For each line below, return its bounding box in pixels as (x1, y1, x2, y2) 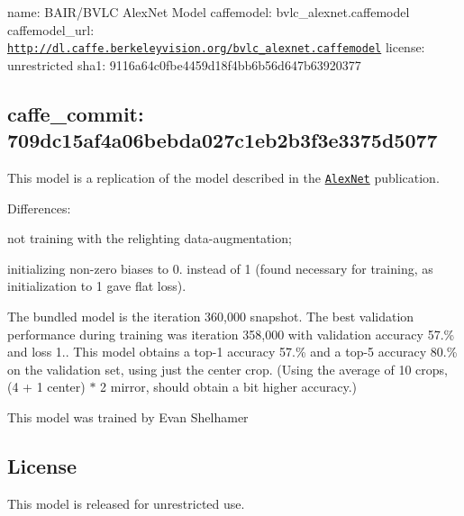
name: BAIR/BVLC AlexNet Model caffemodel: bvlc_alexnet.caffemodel (7, 3, 410, 21)
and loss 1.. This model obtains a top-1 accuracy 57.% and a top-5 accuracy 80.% (7, 342, 458, 361)
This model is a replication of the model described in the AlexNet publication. (7, 168, 440, 187)
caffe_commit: (7, 99, 144, 127)
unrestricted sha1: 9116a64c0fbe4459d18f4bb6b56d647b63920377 (7, 55, 361, 74)
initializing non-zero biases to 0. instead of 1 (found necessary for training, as (7, 258, 433, 277)
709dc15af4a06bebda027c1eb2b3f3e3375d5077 (7, 126, 438, 154)
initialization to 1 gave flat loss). (7, 276, 187, 295)
